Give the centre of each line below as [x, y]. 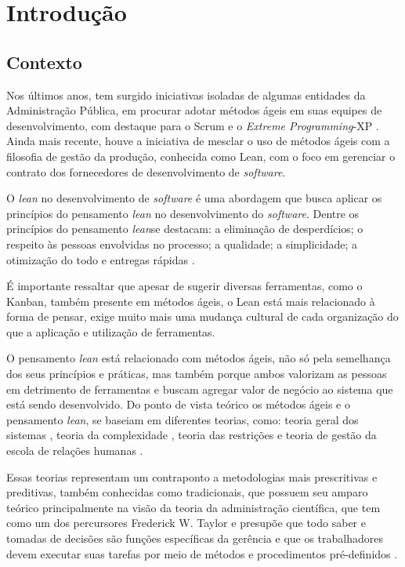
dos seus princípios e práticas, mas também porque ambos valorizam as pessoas [197, 374]
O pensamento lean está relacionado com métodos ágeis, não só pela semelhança [199, 358]
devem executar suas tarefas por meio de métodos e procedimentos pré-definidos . [202, 553]
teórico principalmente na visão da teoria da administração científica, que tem [193, 507]
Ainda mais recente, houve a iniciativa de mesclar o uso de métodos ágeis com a [198, 141]
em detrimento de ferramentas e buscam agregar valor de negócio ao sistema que [200, 389]
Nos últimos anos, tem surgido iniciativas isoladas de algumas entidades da [186, 94]
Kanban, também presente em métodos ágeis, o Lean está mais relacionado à [191, 301]
